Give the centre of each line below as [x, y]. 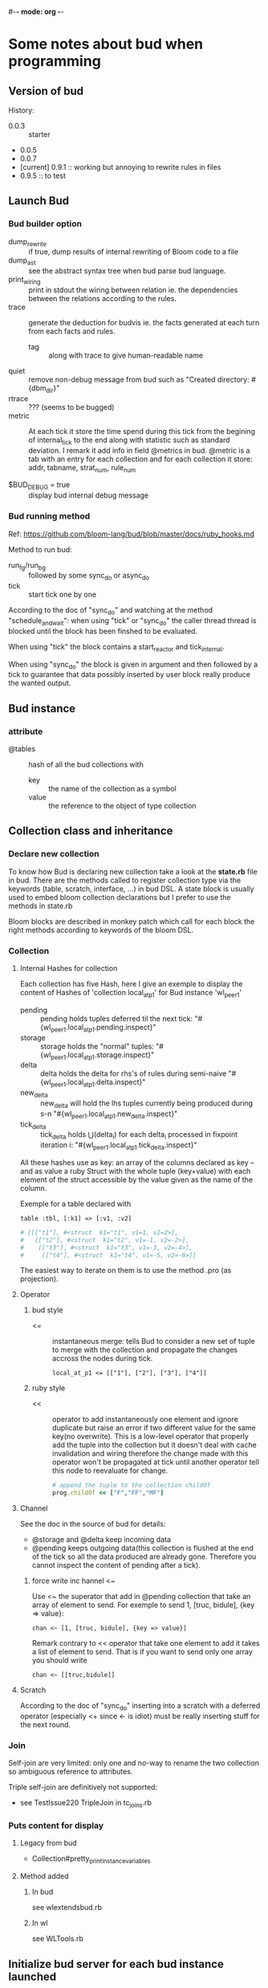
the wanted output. [40, 683]
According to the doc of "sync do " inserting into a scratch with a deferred [140, 1707]
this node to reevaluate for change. [110, 1471]
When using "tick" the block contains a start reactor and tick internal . [116, 647]
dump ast [22, 261]
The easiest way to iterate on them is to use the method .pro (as [126, 1271]
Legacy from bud [49, 1843]
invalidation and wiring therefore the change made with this [150, 1453]
